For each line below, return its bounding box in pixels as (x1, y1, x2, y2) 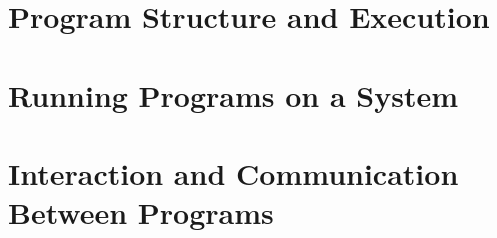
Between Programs (8, 192, 274, 233)
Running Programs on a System (8, 74, 459, 115)
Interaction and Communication (8, 152, 459, 193)
